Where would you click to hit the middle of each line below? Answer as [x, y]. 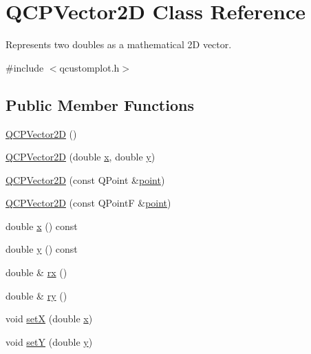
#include [25, 67]
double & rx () [36, 272]
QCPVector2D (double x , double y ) [81, 157]
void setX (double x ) [49, 319]
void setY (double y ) [49, 341]
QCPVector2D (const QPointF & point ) [88, 203]
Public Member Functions [100, 104]
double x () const [42, 226]
